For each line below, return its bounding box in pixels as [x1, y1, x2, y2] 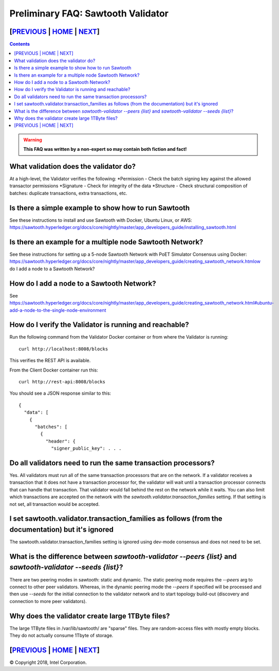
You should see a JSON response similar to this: [9, 390, 111, 396]
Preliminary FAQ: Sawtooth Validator [9, 8, 169, 19]
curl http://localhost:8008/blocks [18, 346, 108, 352]
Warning [23, 136, 42, 143]
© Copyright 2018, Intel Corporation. [9, 659, 87, 665]
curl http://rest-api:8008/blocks [18, 379, 105, 384]
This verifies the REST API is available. [9, 358, 91, 364]
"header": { [45, 438, 76, 444]
